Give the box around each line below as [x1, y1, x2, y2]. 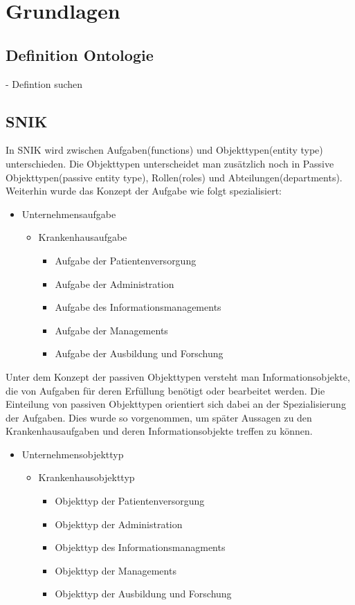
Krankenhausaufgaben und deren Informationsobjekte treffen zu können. [6, 424, 313, 438]
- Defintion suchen [6, 76, 83, 91]
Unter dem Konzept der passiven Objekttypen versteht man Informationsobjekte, [6, 369, 350, 383]
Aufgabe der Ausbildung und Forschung [55, 346, 224, 361]
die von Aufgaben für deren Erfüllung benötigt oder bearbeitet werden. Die [6, 383, 325, 397]
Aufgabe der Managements [55, 323, 168, 337]
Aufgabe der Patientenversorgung [55, 253, 197, 267]
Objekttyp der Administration [55, 516, 183, 531]
